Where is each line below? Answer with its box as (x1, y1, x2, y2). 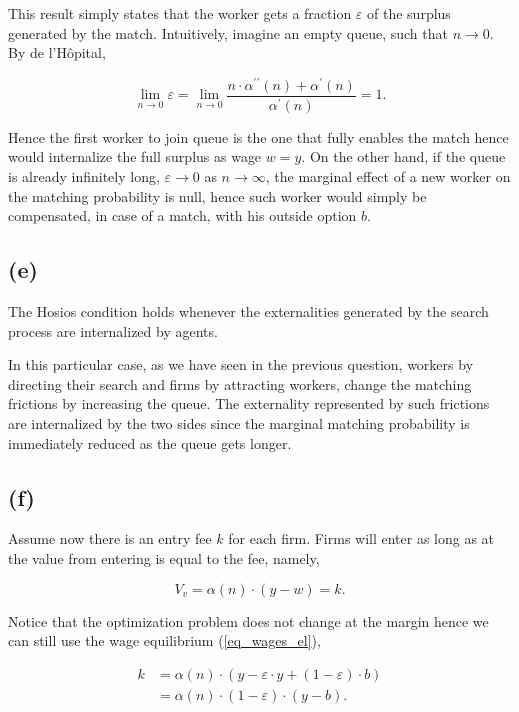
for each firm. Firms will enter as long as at (228, 528, 495, 549)
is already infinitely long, (8, 165, 160, 186)
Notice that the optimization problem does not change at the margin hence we (8, 610, 489, 631)
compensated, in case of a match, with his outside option (8, 205, 357, 226)
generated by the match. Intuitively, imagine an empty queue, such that (8, 22, 448, 43)
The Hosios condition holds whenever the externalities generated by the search (8, 300, 489, 321)
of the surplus (367, 3, 451, 23)
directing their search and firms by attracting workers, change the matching (8, 373, 472, 394)
